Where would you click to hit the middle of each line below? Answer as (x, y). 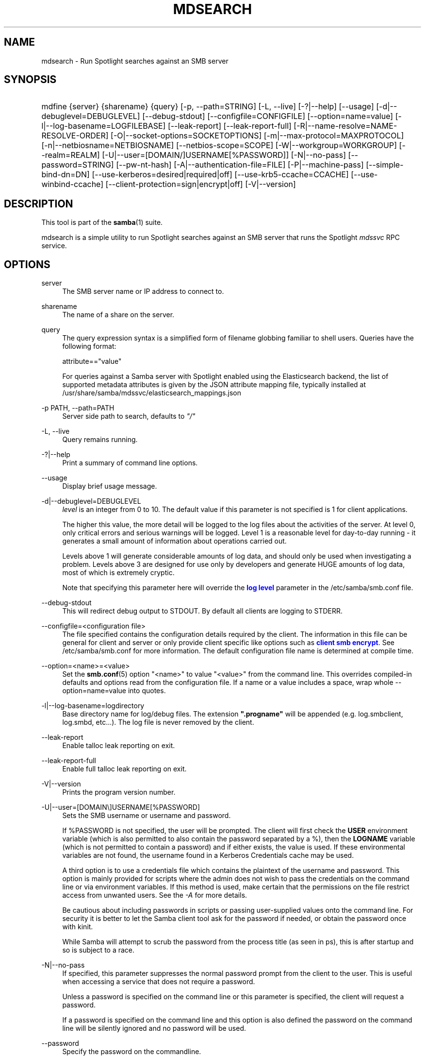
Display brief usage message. (110, 486)
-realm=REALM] (71, 155)
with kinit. (78, 927)
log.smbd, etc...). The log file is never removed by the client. (158, 722)
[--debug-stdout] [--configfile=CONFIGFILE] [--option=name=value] (268, 116)
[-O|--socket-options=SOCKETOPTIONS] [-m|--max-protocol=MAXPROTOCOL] (257, 136)
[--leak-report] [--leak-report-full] (229, 126)
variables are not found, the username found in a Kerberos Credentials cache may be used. (208, 855)
